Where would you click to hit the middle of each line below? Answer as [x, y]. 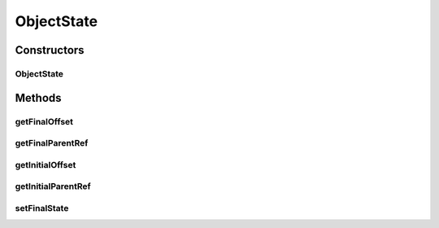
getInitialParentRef [53, 186]
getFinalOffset [44, 121]
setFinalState [42, 208]
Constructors [50, 50]
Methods [38, 98]
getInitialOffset [46, 164]
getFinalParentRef [52, 143]
